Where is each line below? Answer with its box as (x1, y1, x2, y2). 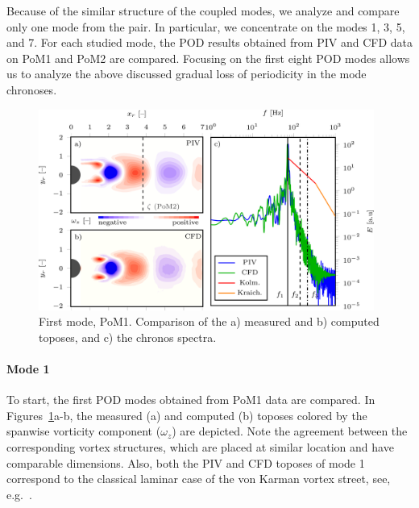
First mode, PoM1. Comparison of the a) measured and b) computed (39, 313, 380, 330)
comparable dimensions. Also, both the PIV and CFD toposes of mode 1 (6, 454, 365, 471)
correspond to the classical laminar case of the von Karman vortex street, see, (6, 470, 391, 487)
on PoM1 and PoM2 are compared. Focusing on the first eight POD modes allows (6, 49, 410, 66)
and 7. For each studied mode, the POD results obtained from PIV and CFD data (6, 34, 413, 51)
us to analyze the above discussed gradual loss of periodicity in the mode (6, 65, 367, 82)
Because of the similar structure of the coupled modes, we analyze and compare (6, 2, 400, 19)
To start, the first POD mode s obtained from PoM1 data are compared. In (6, 391, 375, 408)
